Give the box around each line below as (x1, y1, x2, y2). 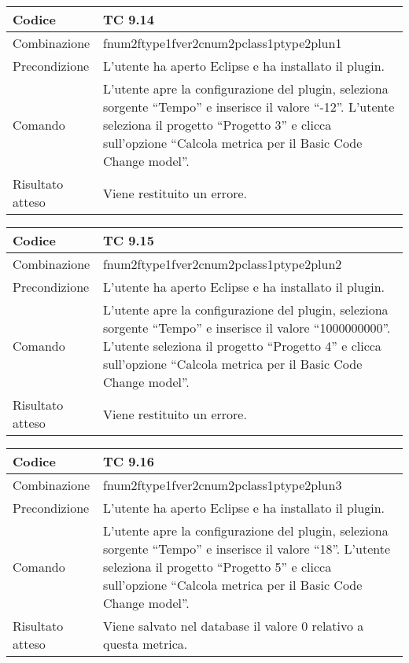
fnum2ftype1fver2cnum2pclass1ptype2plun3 (103, 476, 342, 494)
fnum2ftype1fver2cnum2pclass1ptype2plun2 (102, 255, 342, 273)
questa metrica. (103, 635, 188, 653)
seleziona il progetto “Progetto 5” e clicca (103, 558, 332, 576)
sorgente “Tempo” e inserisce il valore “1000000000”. (102, 319, 391, 337)
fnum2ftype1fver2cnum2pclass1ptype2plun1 (103, 34, 342, 52)
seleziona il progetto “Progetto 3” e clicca (103, 116, 332, 134)
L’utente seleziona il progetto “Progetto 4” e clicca (102, 337, 381, 355)
